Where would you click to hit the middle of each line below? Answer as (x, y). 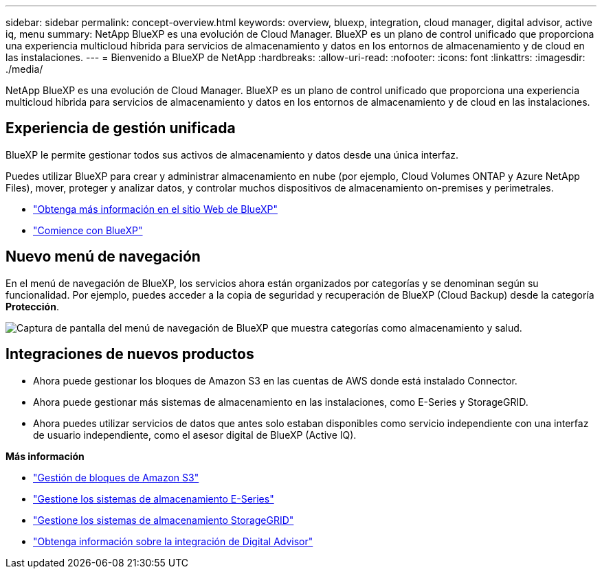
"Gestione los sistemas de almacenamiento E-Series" (154, 498)
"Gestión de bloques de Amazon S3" (116, 477)
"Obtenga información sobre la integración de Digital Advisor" (173, 541)
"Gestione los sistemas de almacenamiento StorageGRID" (164, 520)
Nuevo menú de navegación (103, 257)
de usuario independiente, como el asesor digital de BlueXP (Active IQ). (195, 435)
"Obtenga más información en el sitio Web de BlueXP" (155, 209)
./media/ (24, 69)
